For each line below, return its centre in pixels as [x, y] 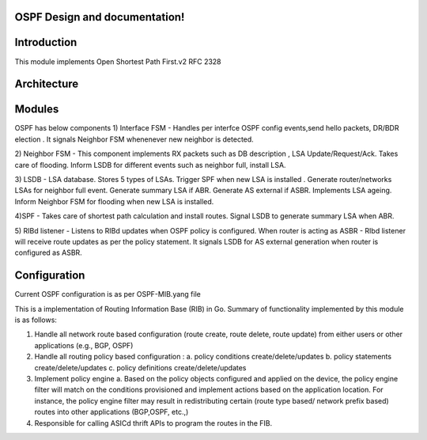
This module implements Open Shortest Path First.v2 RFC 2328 [118, 61]
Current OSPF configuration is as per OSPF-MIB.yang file [108, 294]
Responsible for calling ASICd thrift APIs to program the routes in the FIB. [153, 423]
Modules [37, 110]
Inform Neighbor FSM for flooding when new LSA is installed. [114, 201]
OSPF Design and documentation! [100, 17]
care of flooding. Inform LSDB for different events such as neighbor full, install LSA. [150, 165]
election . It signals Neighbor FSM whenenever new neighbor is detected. [134, 139]
